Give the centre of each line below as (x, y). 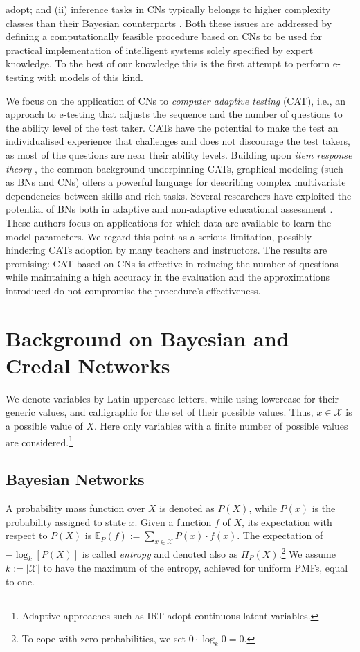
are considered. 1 (39, 441)
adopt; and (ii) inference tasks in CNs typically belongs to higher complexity (168, 9)
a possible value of (44, 425)
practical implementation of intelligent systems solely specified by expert (160, 50)
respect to (27, 535)
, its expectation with (287, 521)
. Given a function (173, 521)
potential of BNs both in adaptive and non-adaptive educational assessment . (169, 209)
